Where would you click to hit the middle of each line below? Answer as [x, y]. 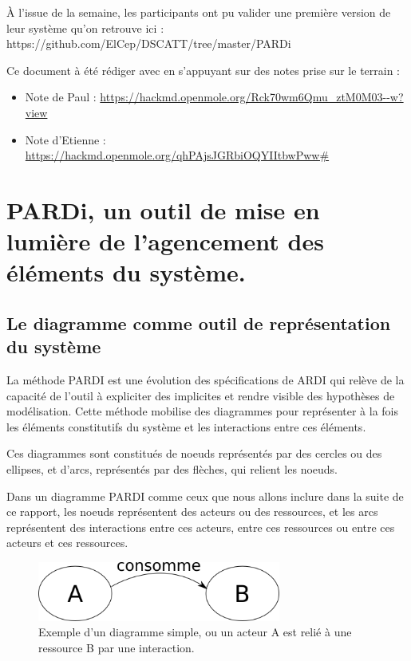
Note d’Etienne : [65, 139]
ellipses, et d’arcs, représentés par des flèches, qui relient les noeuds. [172, 469]
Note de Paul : [61, 97]
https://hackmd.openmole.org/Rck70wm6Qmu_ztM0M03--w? [252, 97]
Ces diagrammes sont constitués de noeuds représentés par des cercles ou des [194, 453]
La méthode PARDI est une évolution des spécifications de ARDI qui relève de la [205, 380]
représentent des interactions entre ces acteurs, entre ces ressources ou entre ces [201, 527]
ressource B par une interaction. [117, 647]
